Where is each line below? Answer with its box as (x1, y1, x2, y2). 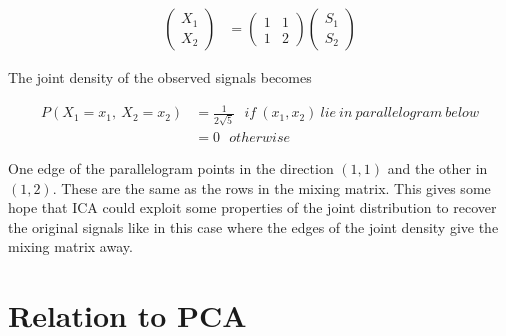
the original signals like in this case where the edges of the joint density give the (8, 216, 499, 237)
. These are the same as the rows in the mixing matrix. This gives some (52, 177, 491, 198)
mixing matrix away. (8, 236, 133, 257)
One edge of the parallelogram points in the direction (8, 157, 334, 178)
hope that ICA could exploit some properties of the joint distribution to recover (8, 197, 497, 218)
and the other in (387, 157, 488, 178)
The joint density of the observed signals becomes (8, 67, 312, 88)
